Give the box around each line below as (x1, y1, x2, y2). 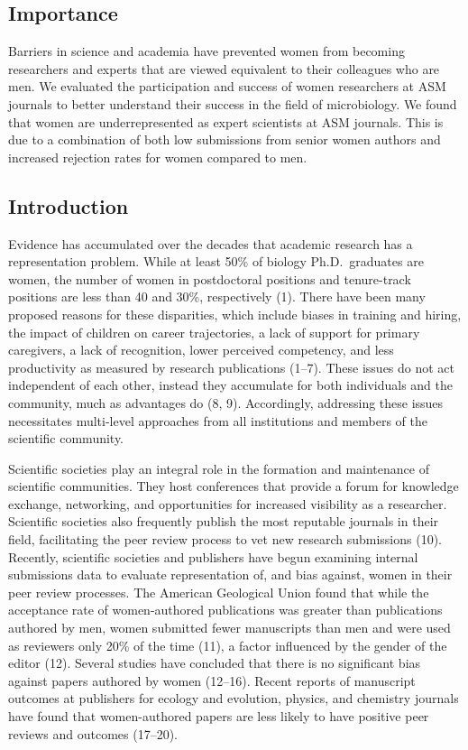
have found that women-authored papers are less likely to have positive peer (8, 707, 429, 725)
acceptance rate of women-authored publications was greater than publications (8, 600, 443, 619)
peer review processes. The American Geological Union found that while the (8, 582, 429, 601)
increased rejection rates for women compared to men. (8, 147, 307, 166)
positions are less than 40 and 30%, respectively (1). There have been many (8, 287, 426, 306)
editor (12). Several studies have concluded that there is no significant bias (8, 653, 421, 672)
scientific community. (8, 429, 124, 448)
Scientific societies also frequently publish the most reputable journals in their (8, 512, 439, 531)
